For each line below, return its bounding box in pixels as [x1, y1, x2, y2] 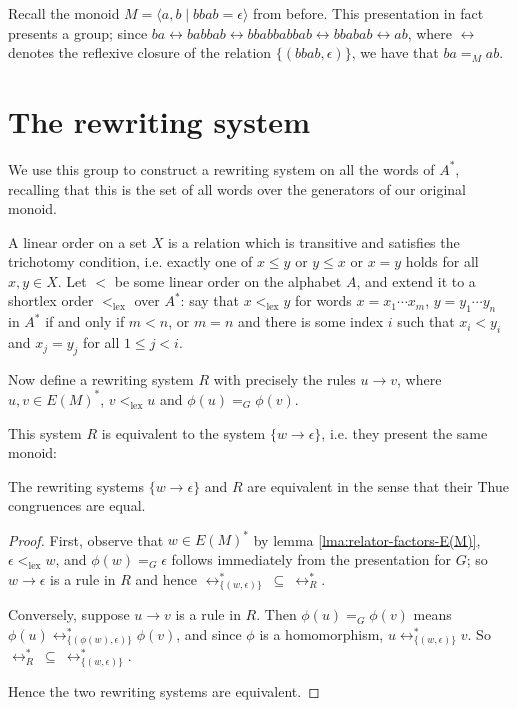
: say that [180, 290, 240, 311]
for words [294, 290, 352, 311]
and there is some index [237, 311, 384, 332]
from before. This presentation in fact [253, 3, 484, 23]
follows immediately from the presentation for [171, 549, 452, 570]
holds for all [405, 251, 479, 272]
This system [8, 422, 82, 443]
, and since [176, 623, 242, 644]
